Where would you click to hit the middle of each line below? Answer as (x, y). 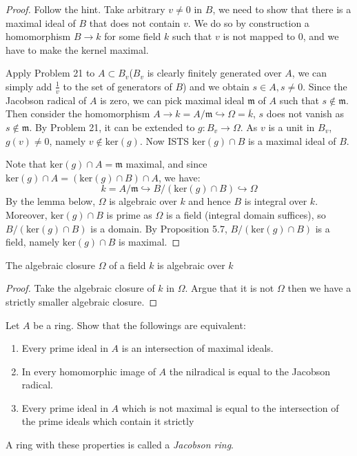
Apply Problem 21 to (50, 73)
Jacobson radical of (46, 100)
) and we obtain (216, 86)
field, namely (33, 242)
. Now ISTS (164, 140)
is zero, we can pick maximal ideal (172, 100)
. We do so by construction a (248, 22)
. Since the (325, 86)
